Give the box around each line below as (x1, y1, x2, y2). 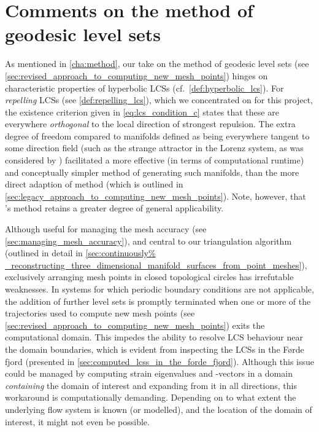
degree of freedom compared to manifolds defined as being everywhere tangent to (5, 129, 310, 142)
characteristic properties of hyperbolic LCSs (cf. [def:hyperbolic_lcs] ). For (5, 81, 284, 94)
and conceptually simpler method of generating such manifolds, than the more (5, 165, 299, 178)
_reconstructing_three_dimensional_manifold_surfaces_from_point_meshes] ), (5, 258, 307, 271)
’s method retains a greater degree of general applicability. (5, 202, 224, 214)
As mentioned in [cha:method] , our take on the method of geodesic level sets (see (5, 57, 309, 70)
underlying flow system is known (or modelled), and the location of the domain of (5, 403, 312, 415)
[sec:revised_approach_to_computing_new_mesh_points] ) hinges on (5, 69, 268, 82)
